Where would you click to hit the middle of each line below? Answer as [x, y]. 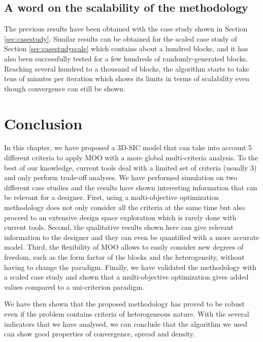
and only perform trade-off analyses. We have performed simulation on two [121, 177]
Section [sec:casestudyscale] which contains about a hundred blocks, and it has [126, 48]
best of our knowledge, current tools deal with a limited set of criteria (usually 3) [130, 167]
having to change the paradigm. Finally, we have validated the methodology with [130, 267]
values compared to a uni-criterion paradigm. [74, 286]
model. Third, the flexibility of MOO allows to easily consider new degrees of [124, 247]
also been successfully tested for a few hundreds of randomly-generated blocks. [126, 58]
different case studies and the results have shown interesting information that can [131, 187]
